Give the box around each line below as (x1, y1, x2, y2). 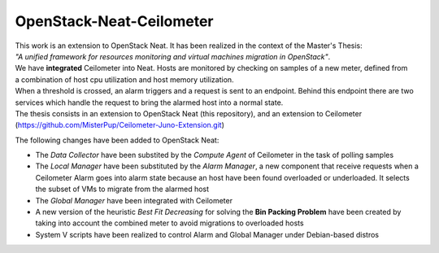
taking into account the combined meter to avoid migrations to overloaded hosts (35, 218, 304, 228)
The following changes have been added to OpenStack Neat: (15, 135, 219, 145)
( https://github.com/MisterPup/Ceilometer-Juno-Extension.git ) (15, 120, 225, 130)
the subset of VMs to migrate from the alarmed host (35, 184, 210, 194)
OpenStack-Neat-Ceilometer (15, 12, 214, 30)
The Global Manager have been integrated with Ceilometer (35, 195, 233, 205)
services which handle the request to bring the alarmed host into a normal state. (15, 98, 284, 107)
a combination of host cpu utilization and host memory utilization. (15, 74, 235, 85)
